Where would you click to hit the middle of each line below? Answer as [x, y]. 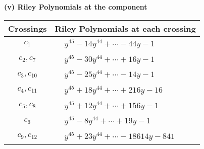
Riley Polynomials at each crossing [125, 28]
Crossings [28, 28]
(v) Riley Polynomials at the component [76, 7]
